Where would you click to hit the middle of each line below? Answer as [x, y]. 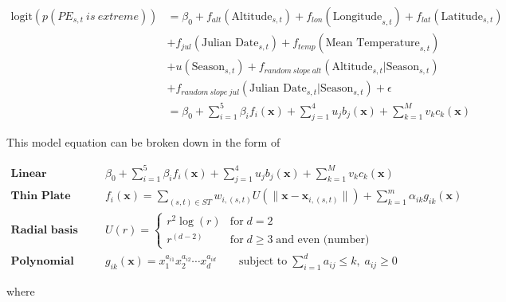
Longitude [357, 17]
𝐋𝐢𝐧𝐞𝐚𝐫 [29, 173]
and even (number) [323, 239]
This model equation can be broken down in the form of [143, 142]
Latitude [462, 17]
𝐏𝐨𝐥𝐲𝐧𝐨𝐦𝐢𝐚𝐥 [42, 262]
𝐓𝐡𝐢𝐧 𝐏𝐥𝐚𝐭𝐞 [41, 196]
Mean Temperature [373, 43]
